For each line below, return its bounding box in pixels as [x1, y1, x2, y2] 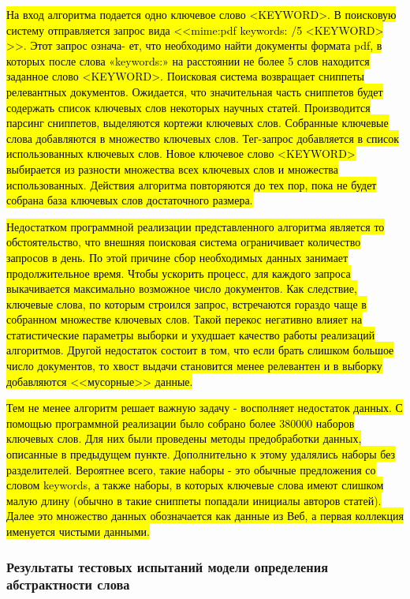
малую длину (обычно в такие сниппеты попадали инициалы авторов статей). [6, 492, 382, 508]
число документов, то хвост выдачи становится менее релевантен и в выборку [6, 358, 382, 374]
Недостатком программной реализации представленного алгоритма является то [6, 218, 385, 234]
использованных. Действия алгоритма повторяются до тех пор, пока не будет [6, 176, 377, 193]
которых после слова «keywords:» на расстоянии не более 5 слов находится [6, 52, 370, 69]
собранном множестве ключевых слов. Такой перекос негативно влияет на [6, 311, 363, 328]
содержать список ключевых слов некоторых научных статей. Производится [6, 99, 371, 115]
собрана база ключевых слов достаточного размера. [6, 192, 253, 208]
